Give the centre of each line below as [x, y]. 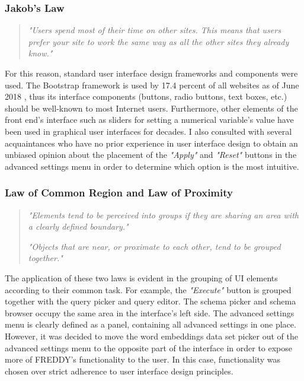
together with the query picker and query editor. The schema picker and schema [151, 301]
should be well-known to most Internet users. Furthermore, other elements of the [151, 108]
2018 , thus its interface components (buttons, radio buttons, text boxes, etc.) [146, 96]
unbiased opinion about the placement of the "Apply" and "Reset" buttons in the [151, 155]
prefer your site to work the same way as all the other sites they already [159, 41]
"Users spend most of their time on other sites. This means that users [154, 30]
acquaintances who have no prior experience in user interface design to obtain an [151, 143]
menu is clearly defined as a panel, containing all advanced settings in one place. [151, 324]
